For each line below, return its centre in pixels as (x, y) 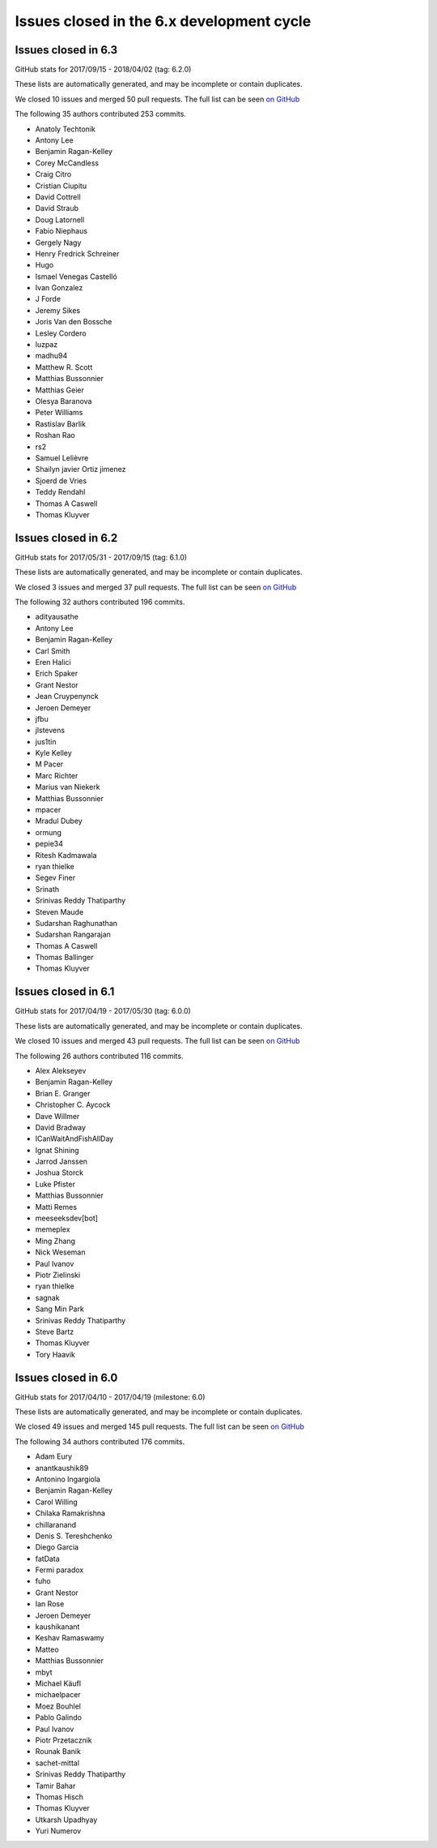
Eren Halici (53, 662)
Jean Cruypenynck (67, 697)
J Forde (48, 299)
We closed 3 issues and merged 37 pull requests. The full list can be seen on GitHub (156, 587)
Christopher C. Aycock (73, 1105)
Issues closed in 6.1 (65, 992)
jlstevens (50, 731)
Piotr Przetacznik (64, 1740)
